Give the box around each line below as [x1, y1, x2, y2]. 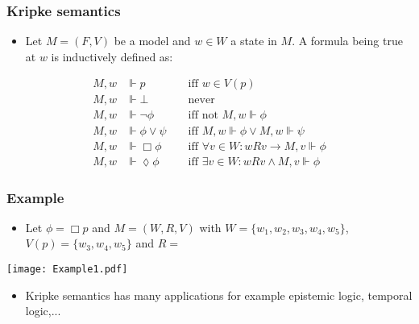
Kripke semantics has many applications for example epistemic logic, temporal [25, 286, 413, 303]
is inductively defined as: [51, 48, 173, 64]
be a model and [114, 32, 191, 49]
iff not [188, 110, 218, 122]
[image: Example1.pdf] [6, 264, 128, 275]
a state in [230, 32, 277, 49]
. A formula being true [292, 32, 403, 49]
